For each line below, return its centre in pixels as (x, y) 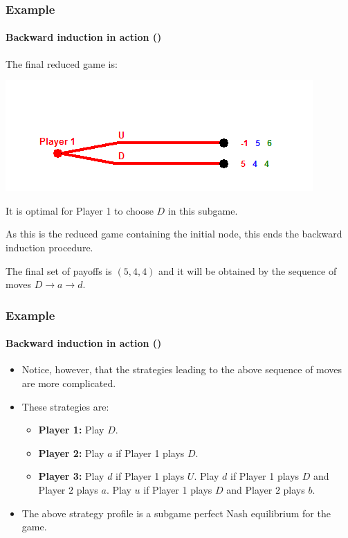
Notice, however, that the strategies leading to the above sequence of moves (182, 369)
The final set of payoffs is (59, 270)
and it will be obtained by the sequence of (248, 270)
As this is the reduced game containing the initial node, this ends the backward (174, 234)
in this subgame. (203, 210)
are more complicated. (69, 383)
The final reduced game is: (62, 63)
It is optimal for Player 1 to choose (80, 210)
